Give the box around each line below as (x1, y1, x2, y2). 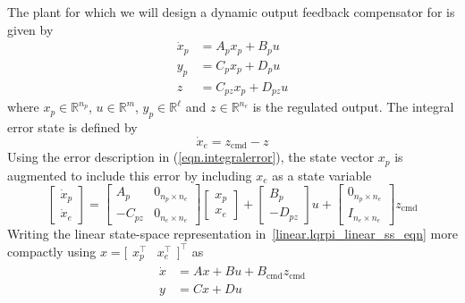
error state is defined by (7, 118, 138, 136)
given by (7, 20, 54, 38)
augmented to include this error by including (7, 165, 252, 184)
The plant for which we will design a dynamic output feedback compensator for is (7, 3, 455, 21)
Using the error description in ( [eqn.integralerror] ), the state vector (7, 147, 375, 166)
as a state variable (272, 165, 372, 184)
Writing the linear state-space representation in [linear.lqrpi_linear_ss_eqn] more (7, 224, 458, 243)
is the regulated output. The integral (252, 97, 454, 116)
